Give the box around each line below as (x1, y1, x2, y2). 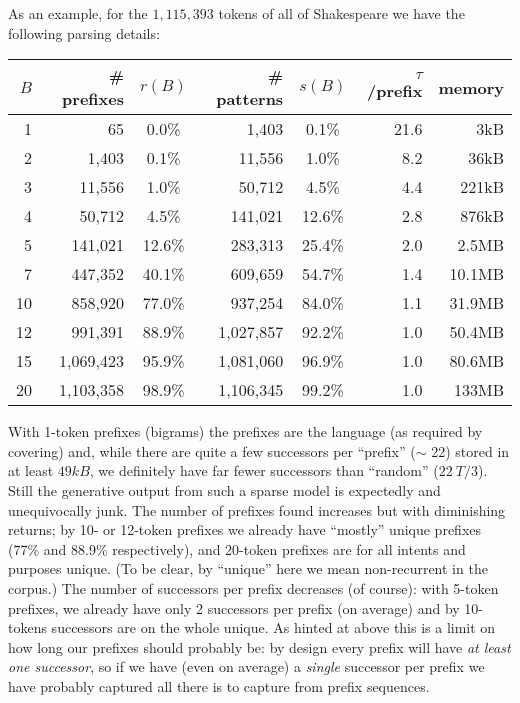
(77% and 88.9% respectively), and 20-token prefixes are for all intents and (8, 538, 466, 559)
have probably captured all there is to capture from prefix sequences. (8, 675, 430, 696)
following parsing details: (8, 22, 160, 43)
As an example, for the (8, 3, 148, 23)
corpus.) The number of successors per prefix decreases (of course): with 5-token (8, 577, 499, 598)
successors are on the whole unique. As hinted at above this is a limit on (51, 617, 496, 638)
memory (438, 75, 504, 99)
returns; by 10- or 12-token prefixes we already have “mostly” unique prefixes (8, 519, 482, 540)
